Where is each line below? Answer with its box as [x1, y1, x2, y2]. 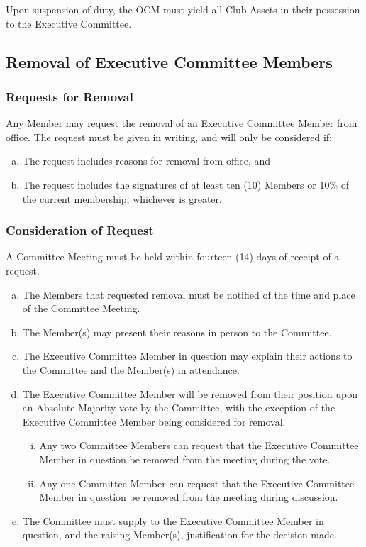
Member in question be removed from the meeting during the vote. [39, 451, 331, 466]
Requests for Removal [6, 87, 133, 105]
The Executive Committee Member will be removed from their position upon [22, 386, 357, 401]
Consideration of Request [6, 221, 154, 239]
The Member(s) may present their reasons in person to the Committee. [22, 324, 332, 339]
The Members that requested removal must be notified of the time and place [22, 287, 355, 302]
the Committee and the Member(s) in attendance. [22, 362, 240, 377]
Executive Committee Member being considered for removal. [22, 414, 286, 429]
